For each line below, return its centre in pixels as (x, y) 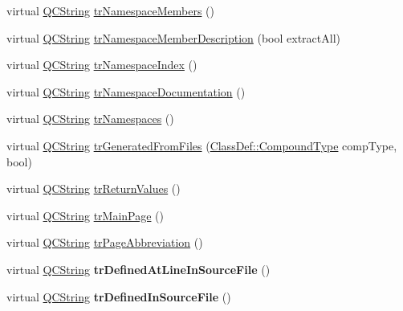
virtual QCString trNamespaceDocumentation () (126, 91)
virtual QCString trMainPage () (85, 215)
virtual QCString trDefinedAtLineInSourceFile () (138, 269)
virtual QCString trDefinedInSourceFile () (119, 296)
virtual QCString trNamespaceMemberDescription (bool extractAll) (173, 37)
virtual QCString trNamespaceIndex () (102, 65)
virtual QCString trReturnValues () (94, 188)
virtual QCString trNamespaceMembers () (110, 10)
